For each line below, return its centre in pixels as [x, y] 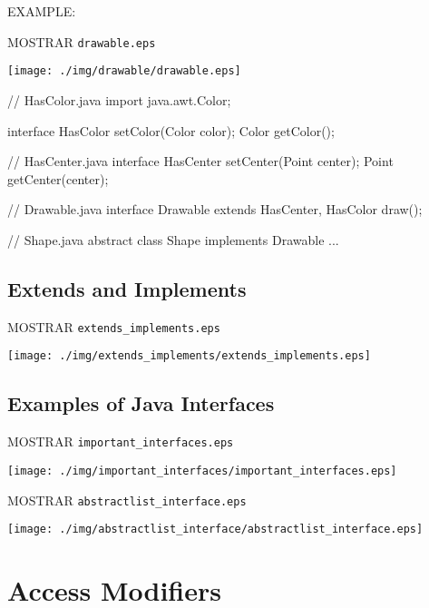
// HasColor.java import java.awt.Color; [119, 99]
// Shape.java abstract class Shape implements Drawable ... [173, 239]
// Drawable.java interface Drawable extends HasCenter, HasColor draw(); [215, 209]
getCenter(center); [58, 178]
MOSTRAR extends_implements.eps [114, 326]
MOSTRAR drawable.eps [82, 41]
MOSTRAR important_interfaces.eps [121, 441]
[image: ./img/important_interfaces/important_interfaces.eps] [202, 471]
